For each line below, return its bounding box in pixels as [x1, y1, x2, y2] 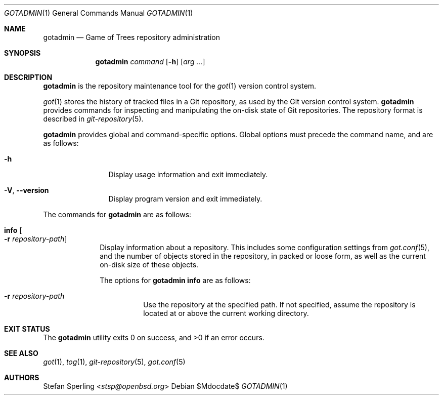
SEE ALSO [4, 349, 38, 357]
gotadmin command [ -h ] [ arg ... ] [95, 57, 205, 66]
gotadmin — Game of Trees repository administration [43, 33, 220, 42]
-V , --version [4, 186, 49, 194]
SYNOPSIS [4, 49, 41, 57]
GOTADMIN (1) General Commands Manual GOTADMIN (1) [4, 9, 193, 17]
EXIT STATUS [4, 325, 50, 333]
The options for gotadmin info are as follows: [100, 276, 251, 285]
